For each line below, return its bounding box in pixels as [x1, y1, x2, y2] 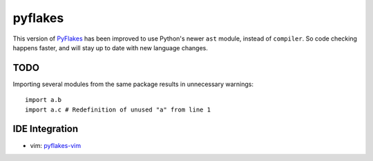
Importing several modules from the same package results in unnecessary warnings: [12, 80, 254, 88]
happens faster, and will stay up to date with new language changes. [12, 43, 209, 52]
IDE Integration [12, 123, 79, 135]
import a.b [25, 96, 62, 104]
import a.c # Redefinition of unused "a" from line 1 [25, 105, 211, 114]
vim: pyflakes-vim [30, 141, 82, 149]
